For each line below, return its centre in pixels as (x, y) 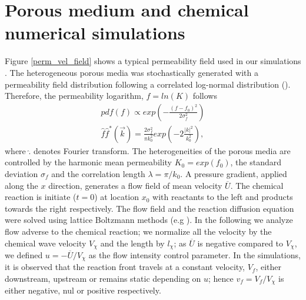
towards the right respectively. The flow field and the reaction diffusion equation (149, 208)
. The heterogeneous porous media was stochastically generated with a (132, 72)
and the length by (132, 243)
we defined (24, 254)
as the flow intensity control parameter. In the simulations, (194, 254)
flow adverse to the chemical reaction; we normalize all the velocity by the (138, 231)
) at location (117, 197)
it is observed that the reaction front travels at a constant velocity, (125, 267)
